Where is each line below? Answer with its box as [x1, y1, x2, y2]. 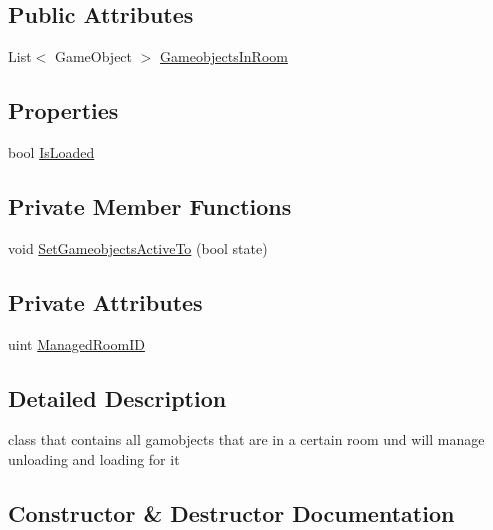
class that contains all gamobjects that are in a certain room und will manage [8, 429, 485, 450]
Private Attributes [8, 286, 203, 317]
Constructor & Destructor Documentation [8, 497, 455, 528]
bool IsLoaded [8, 142, 95, 162]
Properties [8, 95, 119, 126]
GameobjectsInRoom [160, 46, 288, 67]
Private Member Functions [8, 190, 292, 221]
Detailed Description [8, 382, 227, 413]
